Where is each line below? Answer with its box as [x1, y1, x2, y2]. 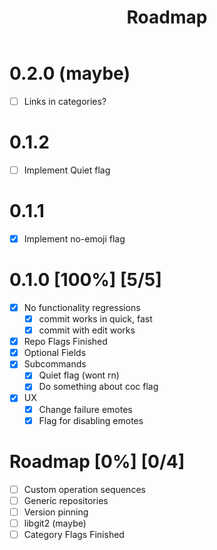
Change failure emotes [38, 403, 133, 415]
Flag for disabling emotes [38, 414, 144, 426]
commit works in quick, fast [38, 313, 153, 325]
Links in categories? [23, 95, 107, 107]
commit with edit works [38, 324, 136, 336]
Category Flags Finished [23, 528, 125, 540]
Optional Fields [23, 347, 87, 359]
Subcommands [23, 358, 87, 370]
